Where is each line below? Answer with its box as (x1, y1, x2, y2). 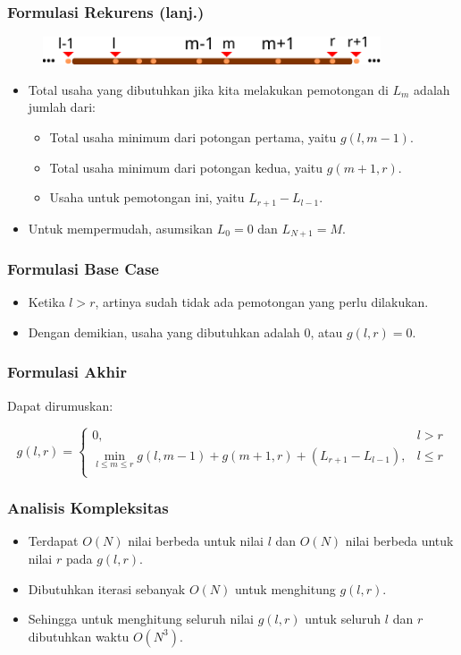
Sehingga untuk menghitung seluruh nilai (28, 609, 254, 628)
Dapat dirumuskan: (7, 396, 113, 414)
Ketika (28, 293, 65, 311)
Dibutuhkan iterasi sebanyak (28, 579, 186, 598)
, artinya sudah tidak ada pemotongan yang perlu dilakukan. (95, 293, 429, 311)
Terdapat (28, 532, 79, 550)
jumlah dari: (28, 98, 96, 116)
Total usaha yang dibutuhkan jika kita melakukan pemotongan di (28, 80, 389, 98)
